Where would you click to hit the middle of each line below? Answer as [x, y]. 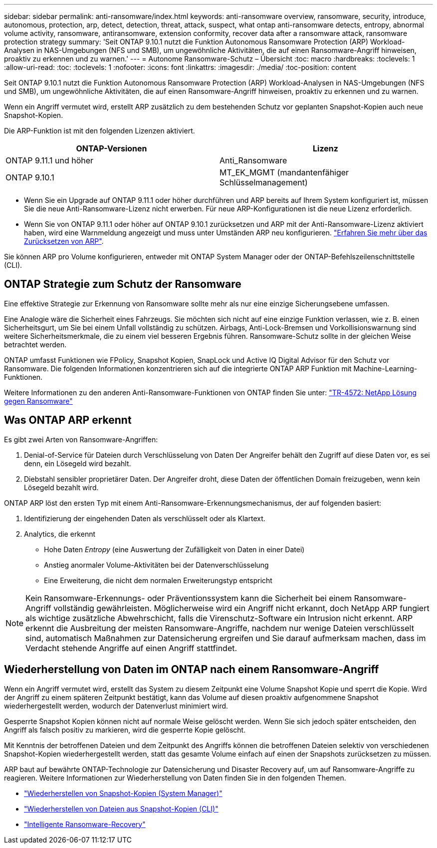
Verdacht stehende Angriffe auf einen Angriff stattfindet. [131, 648]
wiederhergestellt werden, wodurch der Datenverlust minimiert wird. [116, 706]
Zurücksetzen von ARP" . [64, 241]
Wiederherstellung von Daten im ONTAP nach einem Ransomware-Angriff [192, 670]
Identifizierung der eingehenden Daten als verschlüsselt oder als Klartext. [145, 518]
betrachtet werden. [35, 344]
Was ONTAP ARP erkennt [68, 420]
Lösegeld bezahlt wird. [61, 487]
